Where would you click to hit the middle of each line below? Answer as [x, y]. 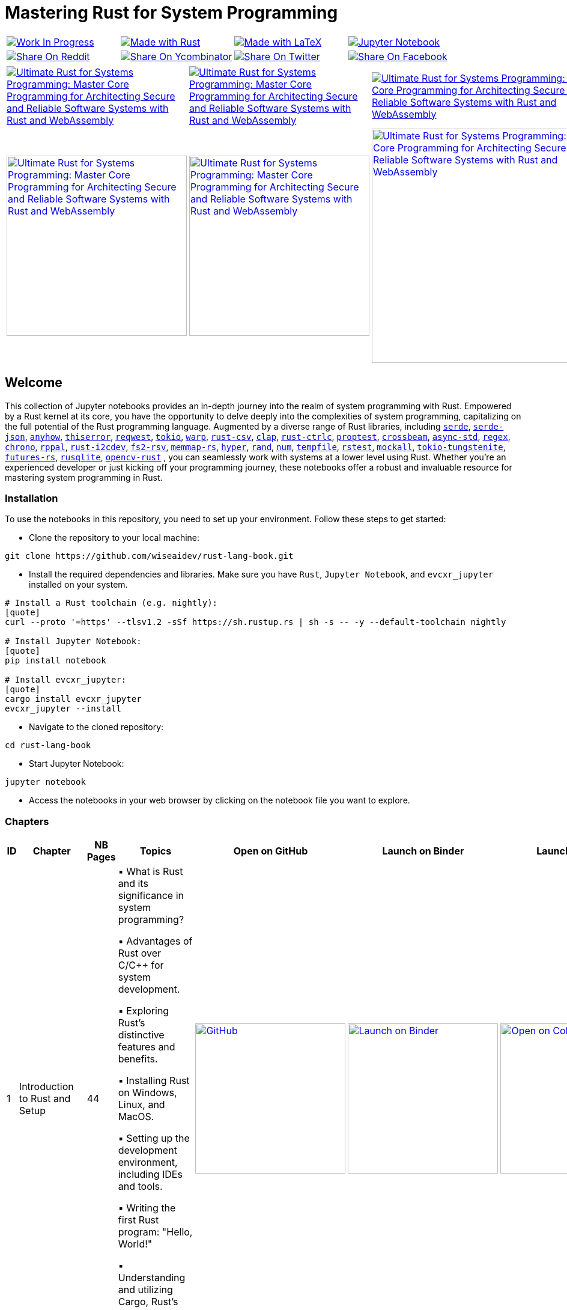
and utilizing [145, 1290]
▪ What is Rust [150, 872]
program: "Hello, [155, 1232]
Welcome [34, 383]
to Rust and [45, 1099]
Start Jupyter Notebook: [77, 764]
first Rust [138, 1220]
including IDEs [150, 1174]
